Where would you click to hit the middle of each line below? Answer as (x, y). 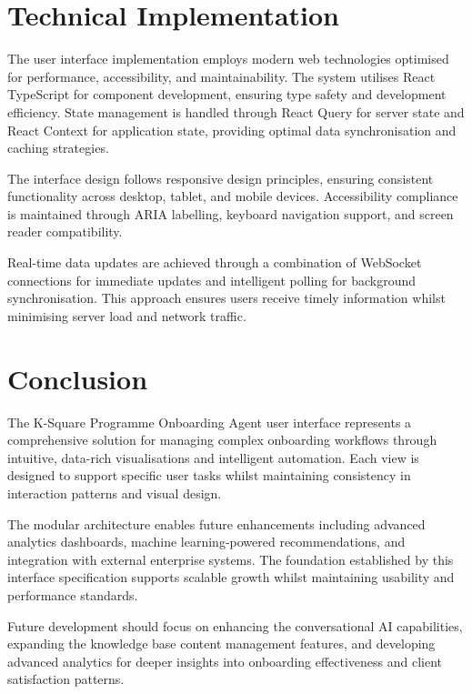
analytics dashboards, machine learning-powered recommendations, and (206, 542)
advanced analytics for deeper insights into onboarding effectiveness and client (225, 661)
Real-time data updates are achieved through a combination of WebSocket (215, 262)
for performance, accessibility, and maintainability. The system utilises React (221, 76)
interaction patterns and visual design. (115, 493)
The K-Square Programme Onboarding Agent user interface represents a (210, 422)
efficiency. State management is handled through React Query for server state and (236, 111)
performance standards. (73, 594)
